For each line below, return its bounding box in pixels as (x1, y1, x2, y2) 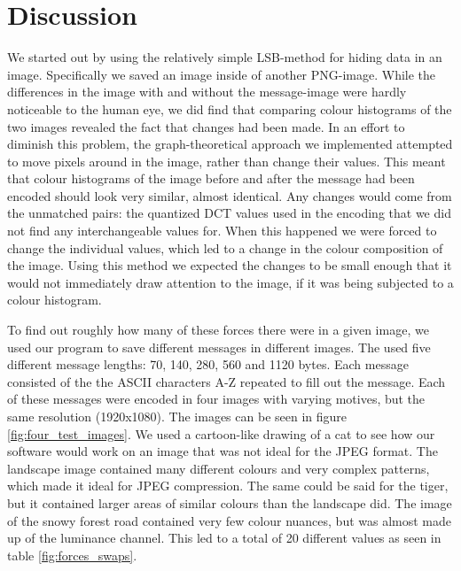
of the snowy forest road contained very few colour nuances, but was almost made (7, 511, 452, 529)
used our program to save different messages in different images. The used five (7, 337, 431, 356)
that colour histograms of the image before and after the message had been (7, 169, 415, 188)
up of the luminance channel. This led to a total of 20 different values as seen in (7, 529, 441, 547)
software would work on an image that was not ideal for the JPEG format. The (7, 442, 438, 460)
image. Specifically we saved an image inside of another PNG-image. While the (7, 65, 436, 83)
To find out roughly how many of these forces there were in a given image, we (7, 320, 429, 339)
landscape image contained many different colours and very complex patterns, (7, 459, 430, 477)
